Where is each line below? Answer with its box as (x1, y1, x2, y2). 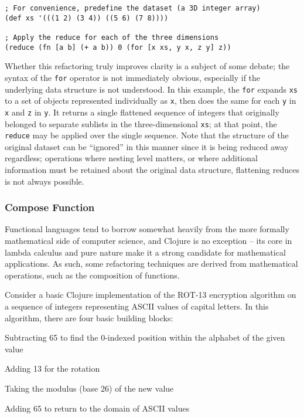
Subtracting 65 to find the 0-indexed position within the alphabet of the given (5, 331, 285, 344)
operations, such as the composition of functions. (5, 269, 180, 281)
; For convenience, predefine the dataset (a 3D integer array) (5, 4, 261, 12)
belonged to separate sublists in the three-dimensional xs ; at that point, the (5, 117, 277, 130)
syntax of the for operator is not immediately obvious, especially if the (5, 71, 261, 83)
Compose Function (5, 200, 95, 215)
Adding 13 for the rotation (5, 362, 100, 375)
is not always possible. (5, 175, 84, 187)
